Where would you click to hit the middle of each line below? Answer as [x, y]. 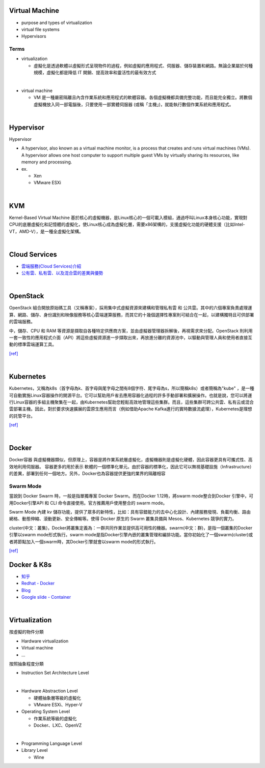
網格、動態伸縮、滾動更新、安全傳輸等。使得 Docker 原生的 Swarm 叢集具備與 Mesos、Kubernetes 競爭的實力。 [123, 519]
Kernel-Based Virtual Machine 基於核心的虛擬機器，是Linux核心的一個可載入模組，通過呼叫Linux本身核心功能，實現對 [128, 217]
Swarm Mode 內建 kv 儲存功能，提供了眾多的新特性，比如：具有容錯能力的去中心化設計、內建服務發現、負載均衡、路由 [130, 512]
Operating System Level [46, 711]
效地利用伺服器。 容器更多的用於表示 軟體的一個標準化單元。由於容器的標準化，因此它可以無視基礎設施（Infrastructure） [132, 466]
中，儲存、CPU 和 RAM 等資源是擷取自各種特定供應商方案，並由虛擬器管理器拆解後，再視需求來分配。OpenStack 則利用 [131, 331]
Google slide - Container [46, 597]
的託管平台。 [22, 416]
